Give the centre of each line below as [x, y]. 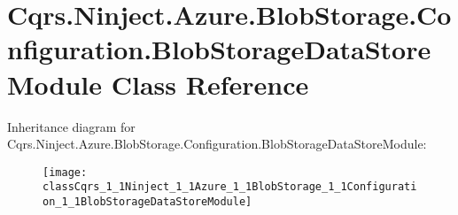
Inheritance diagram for [71, 126]
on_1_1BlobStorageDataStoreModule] [147, 202]
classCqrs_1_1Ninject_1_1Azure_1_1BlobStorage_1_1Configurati [230, 187]
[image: [65, 172]
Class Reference [210, 84]
